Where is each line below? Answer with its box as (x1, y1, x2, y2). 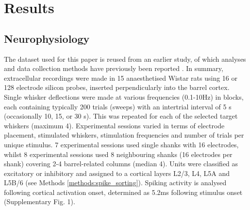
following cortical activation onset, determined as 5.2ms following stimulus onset (4, 187, 243, 197)
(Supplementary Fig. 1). (4, 196, 75, 207)
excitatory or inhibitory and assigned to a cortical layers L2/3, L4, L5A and (4, 168, 230, 178)
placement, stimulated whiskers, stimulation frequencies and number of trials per (4, 130, 244, 140)
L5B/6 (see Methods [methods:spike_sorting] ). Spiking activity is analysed (4, 177, 227, 188)
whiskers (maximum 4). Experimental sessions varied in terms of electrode (4, 120, 225, 130)
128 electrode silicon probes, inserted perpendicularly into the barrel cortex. (4, 82, 230, 92)
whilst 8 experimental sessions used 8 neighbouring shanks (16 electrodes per (4, 149, 233, 159)
